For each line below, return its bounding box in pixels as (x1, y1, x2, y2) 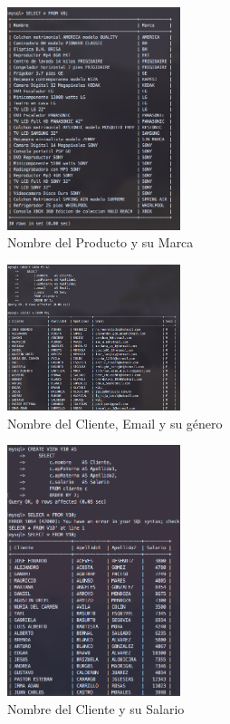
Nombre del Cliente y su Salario (7, 700, 185, 719)
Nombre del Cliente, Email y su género (7, 413, 223, 432)
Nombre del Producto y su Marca (7, 233, 194, 252)
